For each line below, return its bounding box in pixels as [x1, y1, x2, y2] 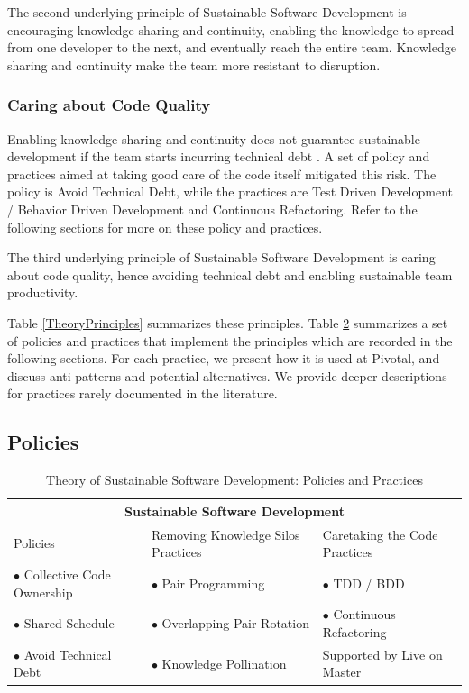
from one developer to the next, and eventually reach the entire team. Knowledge [7, 38, 456, 57]
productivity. [7, 283, 78, 302]
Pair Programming [161, 573, 265, 592]
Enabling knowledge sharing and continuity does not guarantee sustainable [7, 129, 420, 148]
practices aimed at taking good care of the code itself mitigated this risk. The [7, 164, 437, 183]
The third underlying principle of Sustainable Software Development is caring [7, 248, 436, 267]
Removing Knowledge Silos [151, 524, 300, 543]
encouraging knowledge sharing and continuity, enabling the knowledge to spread [7, 20, 455, 39]
